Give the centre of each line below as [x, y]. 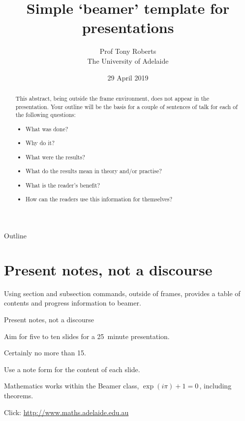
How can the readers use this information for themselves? [99, 199]
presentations [128, 27]
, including [215, 386]
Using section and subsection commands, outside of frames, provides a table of [122, 293]
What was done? [47, 129]
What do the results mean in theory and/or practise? [94, 171]
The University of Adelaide [128, 60]
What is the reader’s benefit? [63, 185]
